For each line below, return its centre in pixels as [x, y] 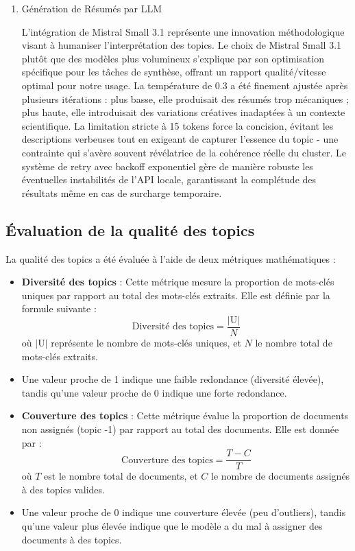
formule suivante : [59, 308]
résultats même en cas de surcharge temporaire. [122, 192]
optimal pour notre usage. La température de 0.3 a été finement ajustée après [185, 85]
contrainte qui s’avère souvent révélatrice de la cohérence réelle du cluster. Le [184, 152]
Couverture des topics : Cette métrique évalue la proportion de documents [185, 415]
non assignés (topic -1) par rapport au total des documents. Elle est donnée [180, 429]
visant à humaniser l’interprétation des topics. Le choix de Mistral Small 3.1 [182, 45]
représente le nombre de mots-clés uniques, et [146, 342]
